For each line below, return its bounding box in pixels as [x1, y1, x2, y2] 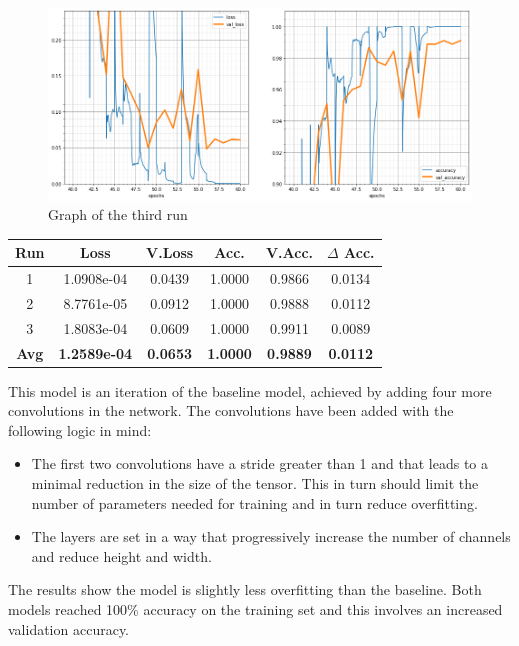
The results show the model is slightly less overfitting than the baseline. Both [8, 579, 482, 600]
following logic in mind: [8, 419, 152, 440]
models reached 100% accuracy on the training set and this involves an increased [8, 599, 503, 620]
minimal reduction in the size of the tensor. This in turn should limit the [31, 473, 479, 494]
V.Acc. [265, 242, 314, 263]
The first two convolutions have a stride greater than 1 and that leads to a [31, 453, 489, 474]
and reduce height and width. [31, 545, 212, 566]
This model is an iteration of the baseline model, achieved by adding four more [8, 380, 492, 401]
